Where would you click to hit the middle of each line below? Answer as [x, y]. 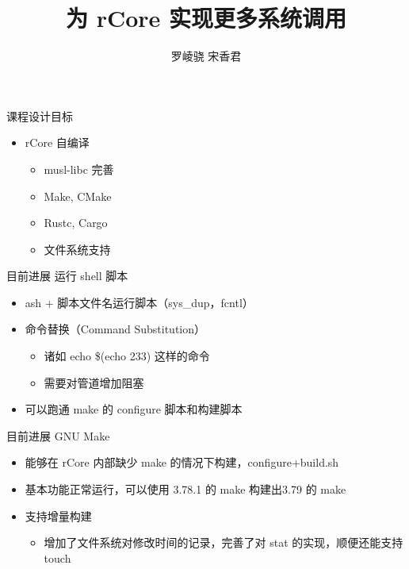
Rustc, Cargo [76, 223]
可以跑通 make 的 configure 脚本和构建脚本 [134, 409]
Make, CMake [78, 196]
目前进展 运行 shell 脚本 [67, 276]
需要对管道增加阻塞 [94, 382]
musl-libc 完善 [79, 169]
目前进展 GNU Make [58, 435]
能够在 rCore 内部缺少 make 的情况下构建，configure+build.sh [182, 462]
